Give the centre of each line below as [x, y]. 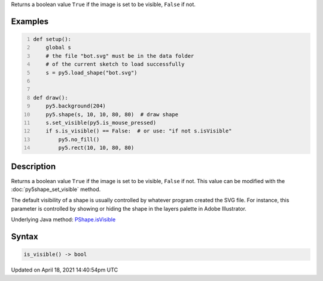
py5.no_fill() [79, 139]
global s [59, 47]
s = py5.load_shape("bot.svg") [92, 72]
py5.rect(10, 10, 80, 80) [96, 148]
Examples [30, 21]
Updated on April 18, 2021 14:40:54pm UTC [65, 270]
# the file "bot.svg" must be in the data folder [120, 56]
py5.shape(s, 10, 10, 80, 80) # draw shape [112, 114]
